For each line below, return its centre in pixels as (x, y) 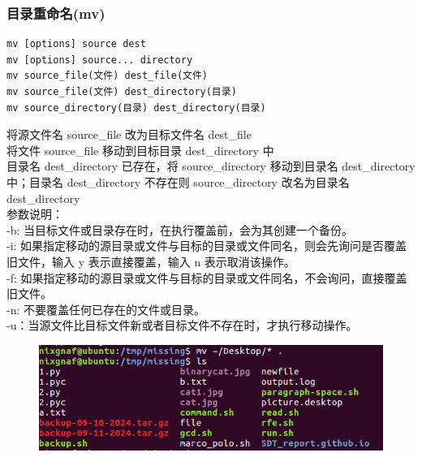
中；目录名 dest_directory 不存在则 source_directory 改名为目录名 (178, 181)
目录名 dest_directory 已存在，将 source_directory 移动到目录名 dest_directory (211, 166)
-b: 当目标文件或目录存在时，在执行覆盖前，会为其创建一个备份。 (180, 229)
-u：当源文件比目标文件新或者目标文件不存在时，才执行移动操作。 (182, 325)
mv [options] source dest (76, 44)
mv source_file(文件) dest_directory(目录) (122, 92)
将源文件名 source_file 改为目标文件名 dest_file (129, 134)
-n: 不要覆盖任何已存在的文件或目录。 (106, 309)
